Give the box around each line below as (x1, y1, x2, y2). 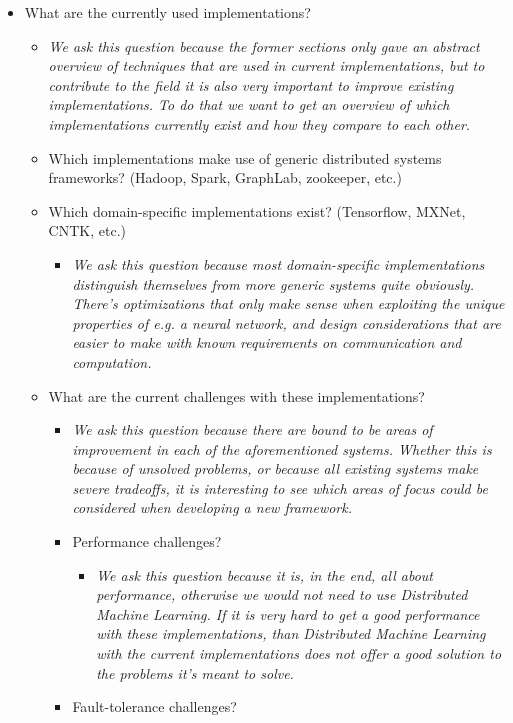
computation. (72, 351, 152, 372)
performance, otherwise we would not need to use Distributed (96, 584, 468, 605)
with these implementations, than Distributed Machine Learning (96, 623, 486, 644)
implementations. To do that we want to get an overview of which (48, 94, 450, 115)
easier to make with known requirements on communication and (72, 332, 462, 353)
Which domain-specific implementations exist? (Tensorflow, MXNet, (48, 200, 466, 221)
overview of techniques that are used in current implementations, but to (48, 55, 485, 76)
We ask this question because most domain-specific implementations (72, 253, 485, 274)
